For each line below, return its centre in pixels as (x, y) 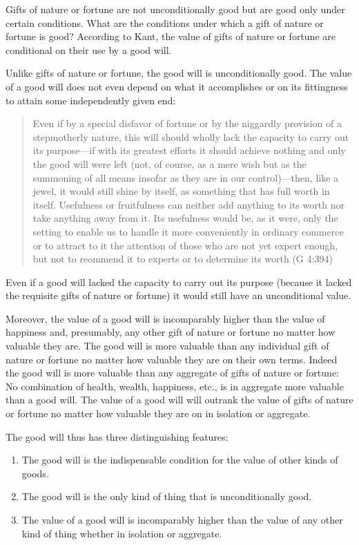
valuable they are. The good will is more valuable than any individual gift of (167, 346)
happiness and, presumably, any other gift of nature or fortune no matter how (171, 332)
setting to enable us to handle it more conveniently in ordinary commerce (188, 231)
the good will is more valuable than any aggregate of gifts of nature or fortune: (172, 373)
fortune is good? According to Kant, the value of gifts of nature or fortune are (171, 36)
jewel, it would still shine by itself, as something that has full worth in (181, 191)
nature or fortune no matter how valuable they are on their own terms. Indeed (172, 359)
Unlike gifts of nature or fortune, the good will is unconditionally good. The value (179, 73)
